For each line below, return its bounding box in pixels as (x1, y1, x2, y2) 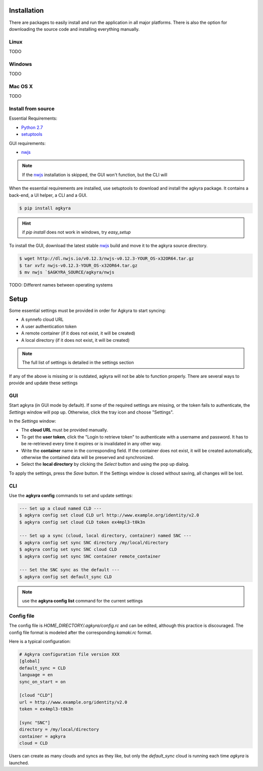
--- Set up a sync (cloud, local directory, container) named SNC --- (19, 533, 192, 539)
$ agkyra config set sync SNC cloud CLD (19, 547, 117, 552)
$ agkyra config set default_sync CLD (19, 574, 112, 580)
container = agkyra (19, 733, 66, 739)
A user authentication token (21, 323, 77, 329)
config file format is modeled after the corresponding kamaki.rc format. (9, 629, 152, 635)
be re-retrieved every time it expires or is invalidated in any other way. (21, 441, 162, 447)
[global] (19, 658, 40, 664)
